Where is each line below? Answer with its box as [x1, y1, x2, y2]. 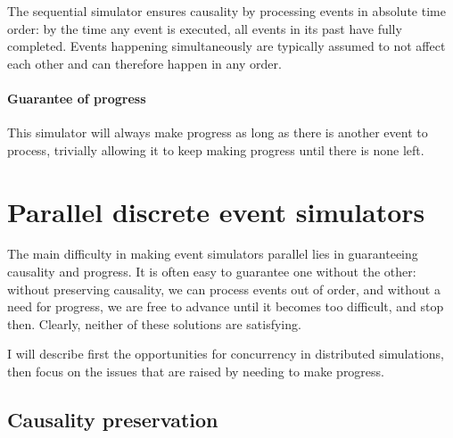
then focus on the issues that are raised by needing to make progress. [7, 362, 384, 381]
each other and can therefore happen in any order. [7, 54, 282, 72]
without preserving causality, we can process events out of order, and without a [7, 279, 441, 298]
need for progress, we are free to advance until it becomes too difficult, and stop [7, 297, 444, 316]
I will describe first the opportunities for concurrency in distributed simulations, [7, 344, 445, 363]
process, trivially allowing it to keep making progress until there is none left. [7, 140, 424, 159]
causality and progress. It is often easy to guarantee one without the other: [7, 262, 416, 281]
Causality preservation [7, 406, 218, 434]
